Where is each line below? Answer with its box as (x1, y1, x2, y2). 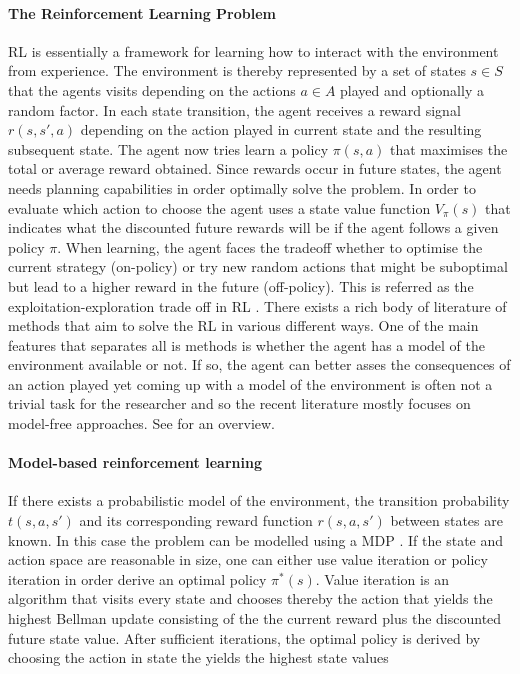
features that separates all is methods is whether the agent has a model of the (8, 334, 485, 355)
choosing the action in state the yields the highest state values (8, 647, 389, 668)
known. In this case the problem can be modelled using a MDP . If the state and (8, 529, 504, 550)
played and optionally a (340, 79, 484, 100)
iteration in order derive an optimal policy (8, 568, 267, 589)
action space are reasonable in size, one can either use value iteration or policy (8, 549, 488, 570)
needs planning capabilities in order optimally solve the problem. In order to (8, 177, 476, 198)
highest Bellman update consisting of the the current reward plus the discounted (8, 608, 502, 629)
